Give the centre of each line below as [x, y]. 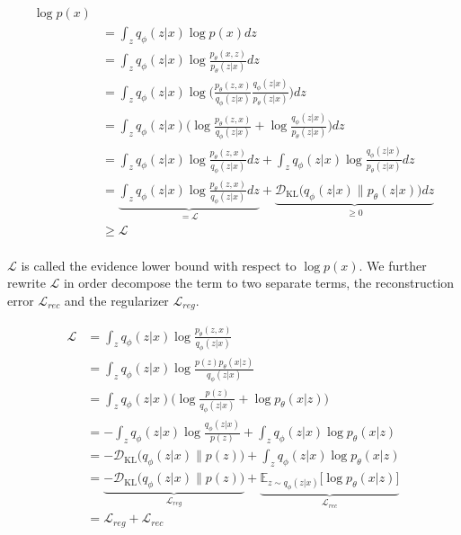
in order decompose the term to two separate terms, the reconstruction [259, 283]
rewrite [27, 283]
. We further [393, 265]
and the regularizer [116, 300]
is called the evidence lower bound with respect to [159, 265]
